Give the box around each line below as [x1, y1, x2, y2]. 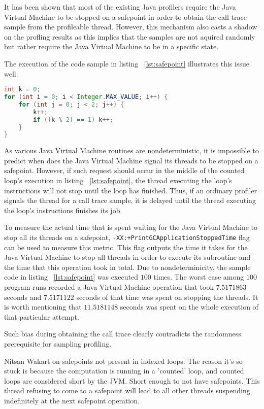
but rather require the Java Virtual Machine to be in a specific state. [4, 41, 219, 52]
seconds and [4, 291, 42, 302]
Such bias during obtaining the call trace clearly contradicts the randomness [4, 328, 241, 339]
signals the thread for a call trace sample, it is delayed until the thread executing [4, 195, 256, 206]
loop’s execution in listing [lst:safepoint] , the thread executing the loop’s [4, 175, 232, 186]
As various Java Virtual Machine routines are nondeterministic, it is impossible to [4, 145, 259, 156]
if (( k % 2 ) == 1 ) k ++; [33, 116, 113, 123]
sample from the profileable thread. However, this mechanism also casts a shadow [4, 21, 257, 32]
